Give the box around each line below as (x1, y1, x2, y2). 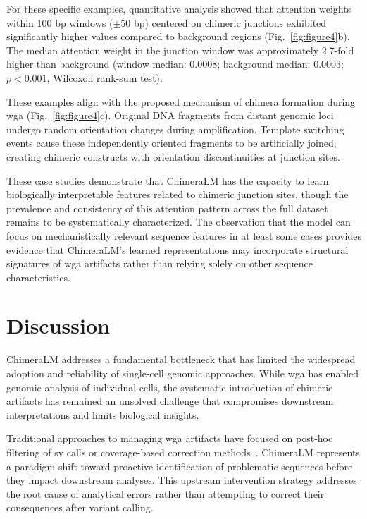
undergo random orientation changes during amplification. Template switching (6, 121, 344, 136)
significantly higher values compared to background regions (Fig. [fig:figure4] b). (6, 29, 350, 44)
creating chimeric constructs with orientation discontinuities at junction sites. (6, 149, 340, 164)
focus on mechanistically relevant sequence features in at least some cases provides (6, 228, 361, 243)
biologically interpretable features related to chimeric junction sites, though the (6, 187, 349, 202)
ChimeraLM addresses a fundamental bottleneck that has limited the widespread (6, 352, 356, 367)
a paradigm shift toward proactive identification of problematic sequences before (6, 458, 353, 473)
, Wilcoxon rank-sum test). (46, 70, 163, 85)
